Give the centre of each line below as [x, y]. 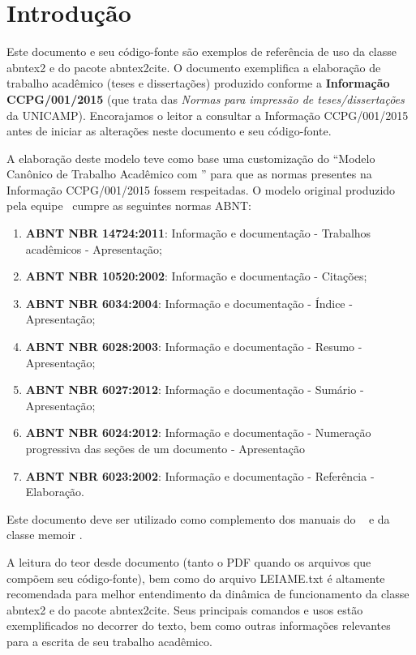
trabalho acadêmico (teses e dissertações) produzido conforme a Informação [198, 83]
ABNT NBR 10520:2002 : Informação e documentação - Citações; [196, 276]
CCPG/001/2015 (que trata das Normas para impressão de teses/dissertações [206, 98]
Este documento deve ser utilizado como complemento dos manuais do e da [198, 518]
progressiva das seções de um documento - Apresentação [165, 448]
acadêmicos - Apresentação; [94, 248]
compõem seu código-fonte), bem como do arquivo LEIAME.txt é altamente [196, 578]
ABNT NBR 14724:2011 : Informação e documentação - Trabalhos [198, 233]
